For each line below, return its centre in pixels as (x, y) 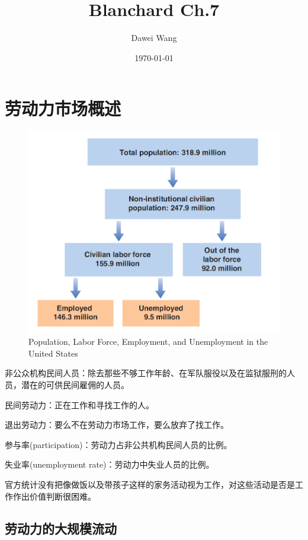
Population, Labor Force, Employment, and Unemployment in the (148, 342)
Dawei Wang (154, 38)
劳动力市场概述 (63, 108)
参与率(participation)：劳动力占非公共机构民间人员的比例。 (118, 444)
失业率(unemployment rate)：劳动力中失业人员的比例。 (110, 464)
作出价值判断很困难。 (54, 496)
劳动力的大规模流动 (61, 528)
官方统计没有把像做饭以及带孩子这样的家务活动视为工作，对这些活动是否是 (150, 484)
